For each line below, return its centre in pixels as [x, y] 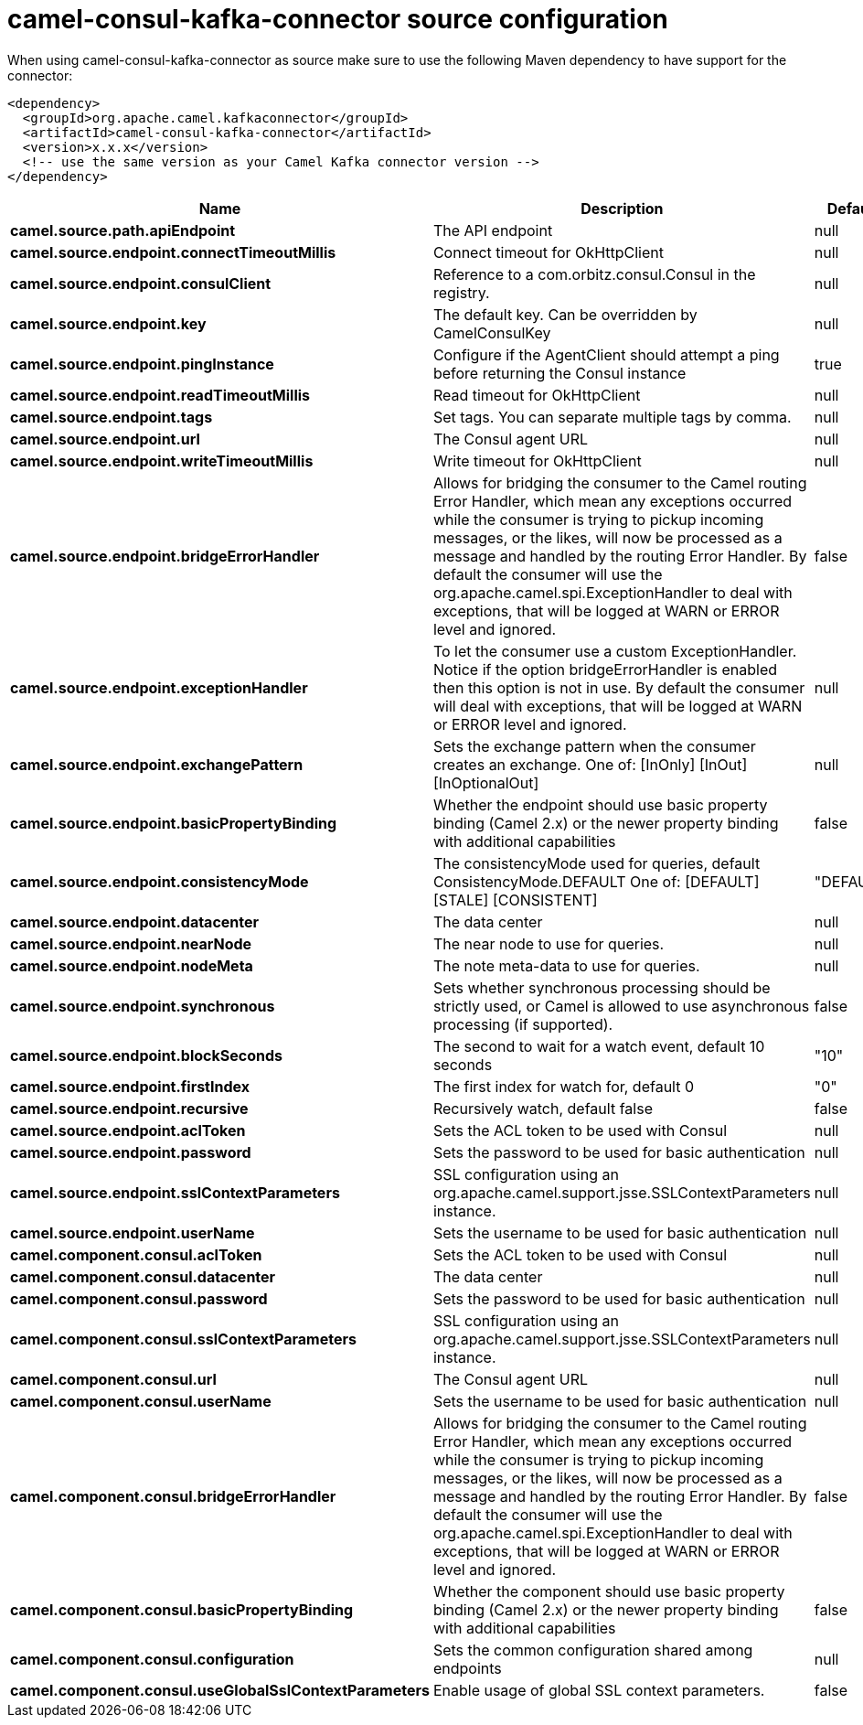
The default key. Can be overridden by [565, 314]
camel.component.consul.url [113, 1379]
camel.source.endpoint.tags [112, 417]
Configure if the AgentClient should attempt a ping [606, 354]
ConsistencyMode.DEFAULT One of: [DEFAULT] [596, 881]
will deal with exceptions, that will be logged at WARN [618, 706]
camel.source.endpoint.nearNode [131, 943]
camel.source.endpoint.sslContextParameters [175, 1192]
